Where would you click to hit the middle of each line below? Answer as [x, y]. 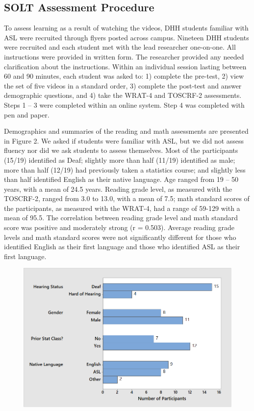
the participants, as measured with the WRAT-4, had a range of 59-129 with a [122, 208]
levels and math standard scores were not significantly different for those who [120, 237]
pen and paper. [27, 114]
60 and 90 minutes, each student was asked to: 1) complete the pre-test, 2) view [124, 76]
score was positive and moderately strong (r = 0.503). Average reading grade [119, 227]
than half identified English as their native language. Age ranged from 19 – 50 [121, 179]
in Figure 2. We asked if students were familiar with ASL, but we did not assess [124, 140]
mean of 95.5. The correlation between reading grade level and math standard [121, 218]
